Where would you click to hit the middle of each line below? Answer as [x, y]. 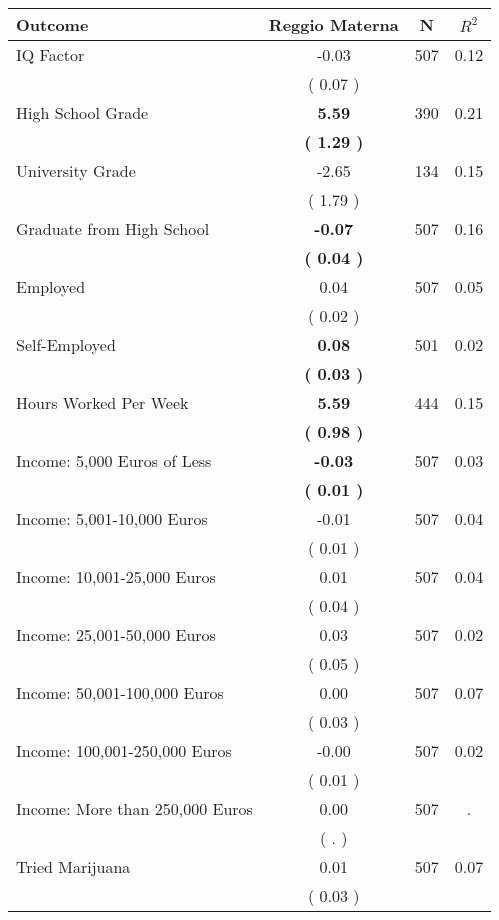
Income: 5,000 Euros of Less [114, 460]
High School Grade [82, 112]
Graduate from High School [113, 228]
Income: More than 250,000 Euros [134, 808]
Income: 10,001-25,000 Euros [116, 576]
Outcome [52, 24]
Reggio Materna [333, 24]
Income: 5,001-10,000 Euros [112, 518]
